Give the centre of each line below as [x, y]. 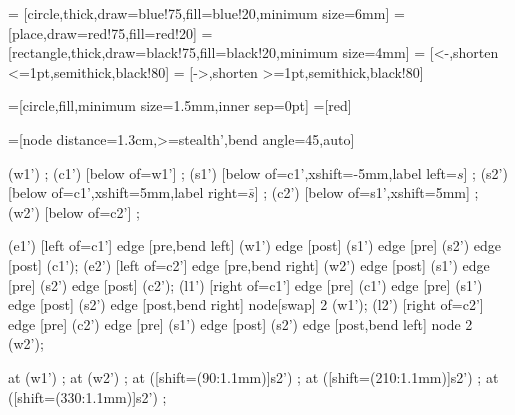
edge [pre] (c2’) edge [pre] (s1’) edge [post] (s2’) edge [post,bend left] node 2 [240, 323]
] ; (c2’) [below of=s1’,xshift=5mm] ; [366, 192]
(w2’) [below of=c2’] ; [74, 211]
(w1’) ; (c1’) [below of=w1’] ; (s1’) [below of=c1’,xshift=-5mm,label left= [232, 172]
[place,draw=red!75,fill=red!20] [102, 32]
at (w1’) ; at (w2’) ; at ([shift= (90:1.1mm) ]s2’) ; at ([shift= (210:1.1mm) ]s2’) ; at [253, 376]
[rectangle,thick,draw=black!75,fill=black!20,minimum [173, 52]
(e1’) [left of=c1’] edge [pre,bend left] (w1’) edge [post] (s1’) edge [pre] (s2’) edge [255, 245]
